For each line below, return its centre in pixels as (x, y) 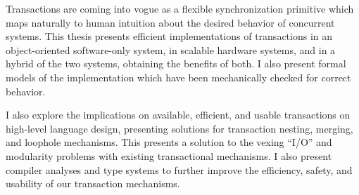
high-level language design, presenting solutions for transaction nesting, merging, (179, 128)
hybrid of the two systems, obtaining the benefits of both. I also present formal (176, 63)
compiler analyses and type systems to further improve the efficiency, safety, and (179, 169)
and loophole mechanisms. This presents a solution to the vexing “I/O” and (169, 142)
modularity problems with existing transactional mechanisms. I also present (169, 155)
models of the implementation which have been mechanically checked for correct (178, 77)
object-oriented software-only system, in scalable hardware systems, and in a (171, 49)
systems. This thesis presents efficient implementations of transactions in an (169, 36)
